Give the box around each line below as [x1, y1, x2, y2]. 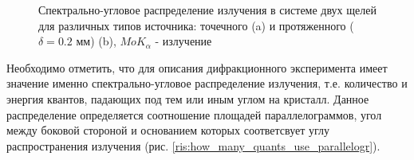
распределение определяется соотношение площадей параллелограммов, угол [6, 106, 382, 123]
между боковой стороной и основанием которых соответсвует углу [6, 122, 330, 139]
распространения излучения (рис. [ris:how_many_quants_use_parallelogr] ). [6, 137, 380, 154]
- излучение [155, 33, 212, 49]
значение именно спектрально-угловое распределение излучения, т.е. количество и [6, 75, 408, 92]
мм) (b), [76, 33, 116, 49]
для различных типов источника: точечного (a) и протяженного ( [38, 17, 354, 33]
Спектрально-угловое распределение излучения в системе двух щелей [38, 2, 377, 18]
